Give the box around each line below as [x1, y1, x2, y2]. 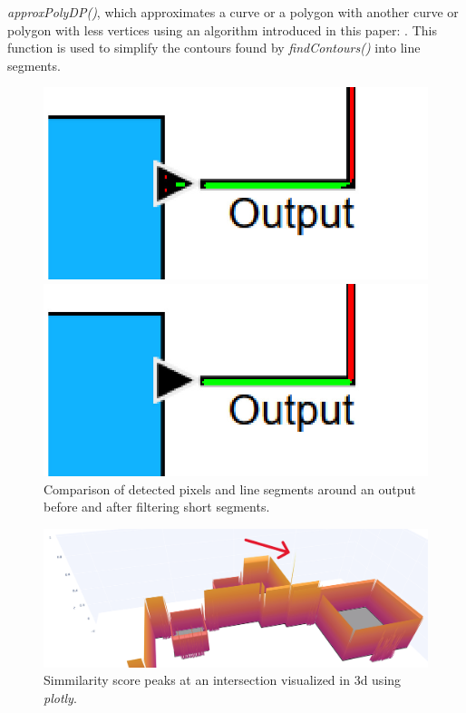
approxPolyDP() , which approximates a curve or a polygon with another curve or [7, 3, 459, 21]
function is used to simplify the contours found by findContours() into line [7, 38, 421, 57]
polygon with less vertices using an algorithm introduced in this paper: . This [7, 20, 437, 39]
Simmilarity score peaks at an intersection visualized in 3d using [44, 670, 402, 689]
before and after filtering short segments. [44, 497, 270, 516]
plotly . [44, 688, 77, 707]
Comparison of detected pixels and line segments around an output [44, 479, 416, 498]
